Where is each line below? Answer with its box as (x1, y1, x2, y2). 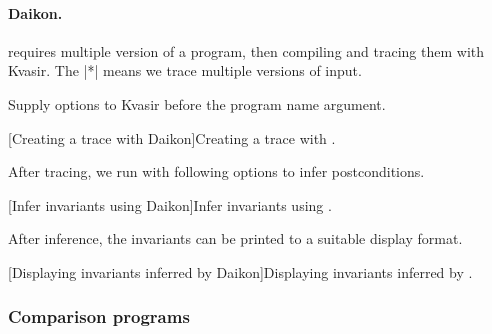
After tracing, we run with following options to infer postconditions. (8, 161, 425, 182)
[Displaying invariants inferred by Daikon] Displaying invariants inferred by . (8, 261, 473, 282)
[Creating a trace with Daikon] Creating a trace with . (8, 127, 336, 148)
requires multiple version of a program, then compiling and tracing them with (8, 40, 485, 61)
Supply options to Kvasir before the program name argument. (8, 93, 386, 114)
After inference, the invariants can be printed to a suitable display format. (8, 228, 463, 249)
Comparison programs (8, 304, 190, 329)
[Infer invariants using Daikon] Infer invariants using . (8, 194, 332, 215)
